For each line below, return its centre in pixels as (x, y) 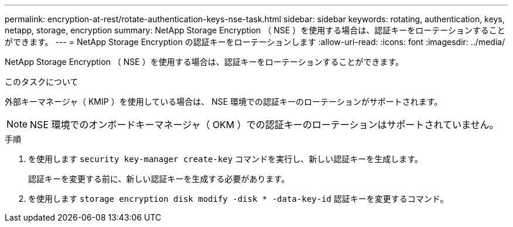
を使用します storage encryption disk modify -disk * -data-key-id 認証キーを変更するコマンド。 (238, 199)
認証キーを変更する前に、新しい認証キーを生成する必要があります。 (159, 179)
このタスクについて (42, 82)
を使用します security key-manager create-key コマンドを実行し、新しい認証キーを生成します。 (225, 159)
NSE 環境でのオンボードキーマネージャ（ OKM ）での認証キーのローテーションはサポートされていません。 (264, 125)
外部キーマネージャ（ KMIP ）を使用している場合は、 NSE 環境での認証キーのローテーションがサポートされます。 (224, 102)
